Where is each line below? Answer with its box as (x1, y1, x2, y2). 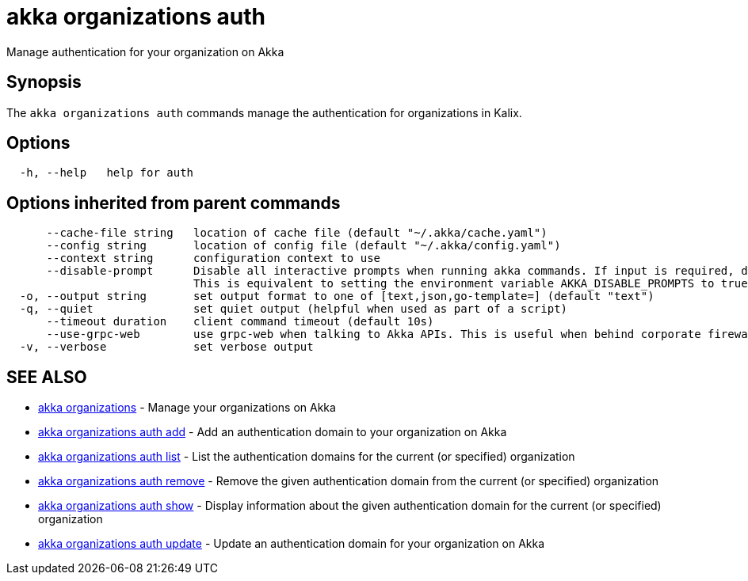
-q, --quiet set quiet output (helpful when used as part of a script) (19, 302, 568, 316)
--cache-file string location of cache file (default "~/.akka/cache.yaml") (46, 226, 548, 240)
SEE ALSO (6, 366, 87, 387)
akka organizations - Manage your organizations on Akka (38, 401, 336, 415)
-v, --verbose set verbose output (19, 340, 314, 354)
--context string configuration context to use (46, 252, 381, 265)
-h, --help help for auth (19, 166, 194, 180)
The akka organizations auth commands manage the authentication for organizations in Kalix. (6, 105, 522, 120)
